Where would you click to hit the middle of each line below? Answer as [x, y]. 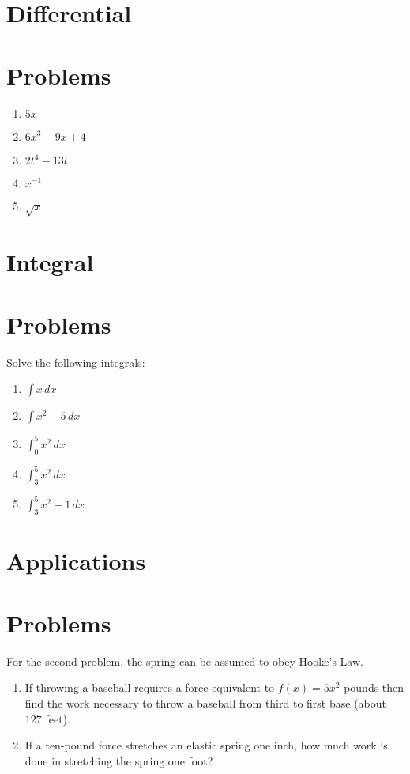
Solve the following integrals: [76, 362]
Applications [76, 561]
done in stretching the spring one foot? [119, 760]
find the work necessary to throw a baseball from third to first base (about [205, 702]
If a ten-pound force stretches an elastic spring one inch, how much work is [206, 745]
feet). [58, 718]
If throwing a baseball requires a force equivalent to [150, 687]
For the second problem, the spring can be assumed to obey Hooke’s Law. [185, 661]
